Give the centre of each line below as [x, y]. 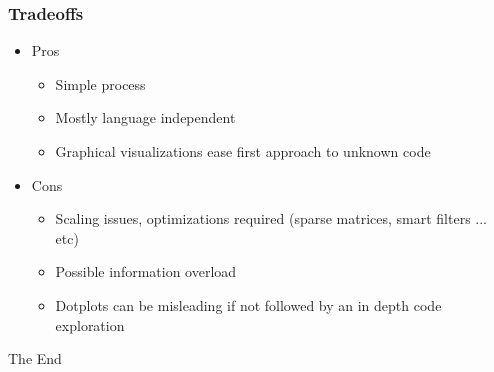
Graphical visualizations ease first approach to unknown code [243, 151]
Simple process [100, 83]
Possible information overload [146, 271]
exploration [90, 324]
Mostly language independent [145, 117]
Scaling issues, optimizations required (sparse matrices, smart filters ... [271, 218]
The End [35, 358]
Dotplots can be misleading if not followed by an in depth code [248, 304]
